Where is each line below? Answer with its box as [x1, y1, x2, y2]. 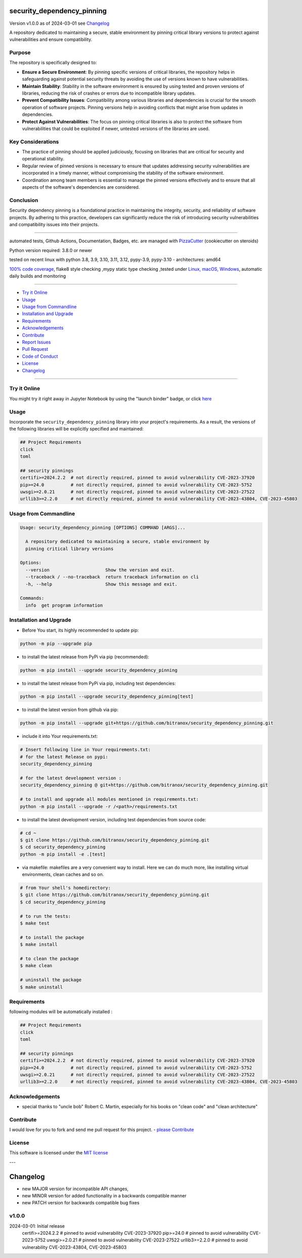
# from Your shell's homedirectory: [20, 885, 111, 891]
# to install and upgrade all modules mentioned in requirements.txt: [20, 796, 199, 802]
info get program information [25, 602, 103, 608]
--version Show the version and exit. [25, 567, 175, 573]
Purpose [9, 49, 31, 56]
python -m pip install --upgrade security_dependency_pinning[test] [20, 694, 194, 699]
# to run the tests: [20, 913, 71, 919]
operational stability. [22, 156, 64, 162]
